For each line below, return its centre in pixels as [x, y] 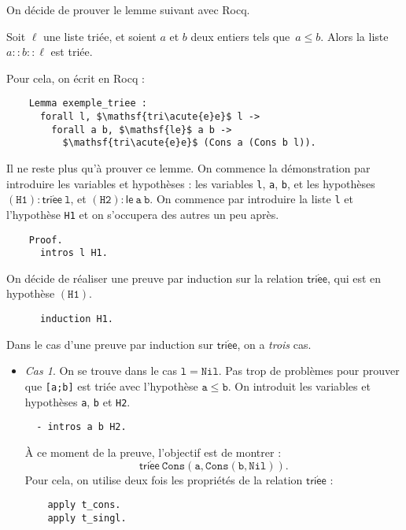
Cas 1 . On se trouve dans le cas [101, 371]
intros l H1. [74, 253]
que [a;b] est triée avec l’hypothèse [111, 385]
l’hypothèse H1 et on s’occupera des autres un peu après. [143, 214]
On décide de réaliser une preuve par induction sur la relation [155, 278]
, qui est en [354, 278]
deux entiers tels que [240, 36]
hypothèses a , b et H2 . [78, 401]
